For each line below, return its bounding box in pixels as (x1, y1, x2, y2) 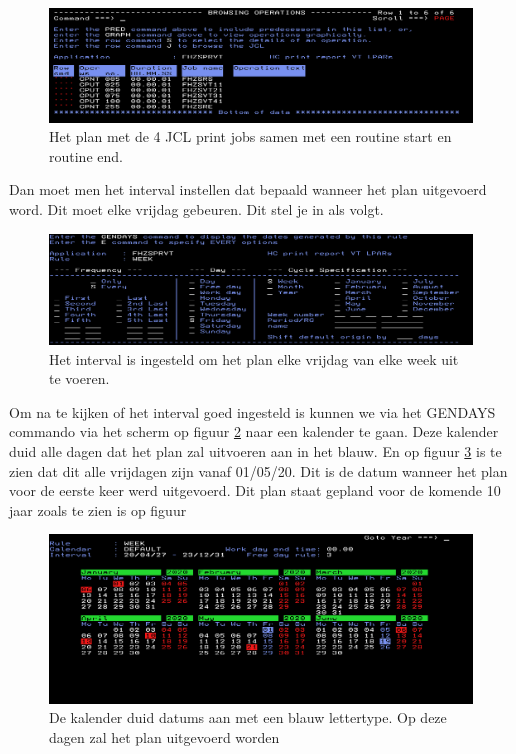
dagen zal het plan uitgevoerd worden (49, 726, 280, 747)
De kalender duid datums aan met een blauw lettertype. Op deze (49, 707, 447, 728)
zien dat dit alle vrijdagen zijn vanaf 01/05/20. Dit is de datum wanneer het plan (9, 460, 508, 481)
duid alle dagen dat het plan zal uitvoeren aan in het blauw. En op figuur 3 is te (9, 441, 502, 461)
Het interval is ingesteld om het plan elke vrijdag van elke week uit (49, 348, 459, 369)
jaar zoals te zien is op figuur (9, 499, 187, 520)
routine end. (49, 145, 123, 166)
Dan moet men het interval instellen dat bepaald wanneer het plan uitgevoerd (9, 179, 487, 200)
